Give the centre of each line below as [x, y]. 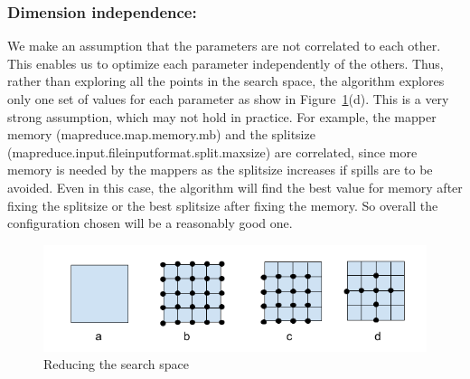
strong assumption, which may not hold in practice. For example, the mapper [222, 116]
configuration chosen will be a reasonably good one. [150, 223]
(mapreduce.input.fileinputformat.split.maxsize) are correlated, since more [212, 152]
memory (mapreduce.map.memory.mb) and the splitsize [161, 134]
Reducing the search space [116, 364]
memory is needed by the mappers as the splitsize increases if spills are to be [220, 170]
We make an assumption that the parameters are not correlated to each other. [224, 46]
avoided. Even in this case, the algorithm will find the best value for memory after [235, 187]
